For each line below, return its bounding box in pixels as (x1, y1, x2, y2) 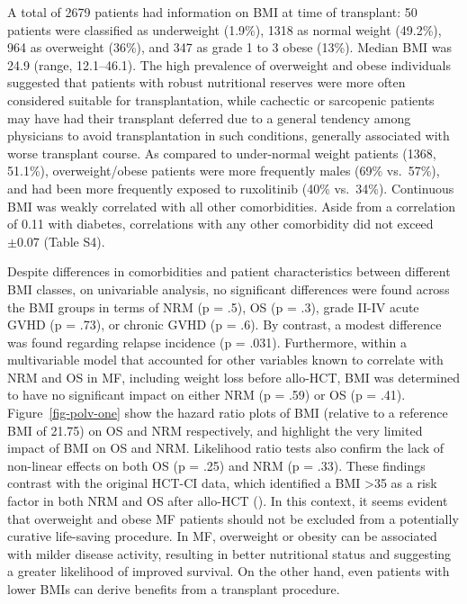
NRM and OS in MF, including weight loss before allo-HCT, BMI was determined (7, 367, 460, 386)
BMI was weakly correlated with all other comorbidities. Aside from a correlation (7, 196, 456, 215)
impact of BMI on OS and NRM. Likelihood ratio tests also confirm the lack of (7, 438, 445, 457)
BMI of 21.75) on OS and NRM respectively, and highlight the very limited (7, 420, 423, 439)
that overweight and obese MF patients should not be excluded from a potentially (7, 509, 459, 527)
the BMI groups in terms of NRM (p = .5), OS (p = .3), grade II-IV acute (7, 297, 419, 316)
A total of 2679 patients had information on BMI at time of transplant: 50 (7, 3, 418, 21)
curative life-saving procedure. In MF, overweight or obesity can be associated (7, 527, 437, 545)
